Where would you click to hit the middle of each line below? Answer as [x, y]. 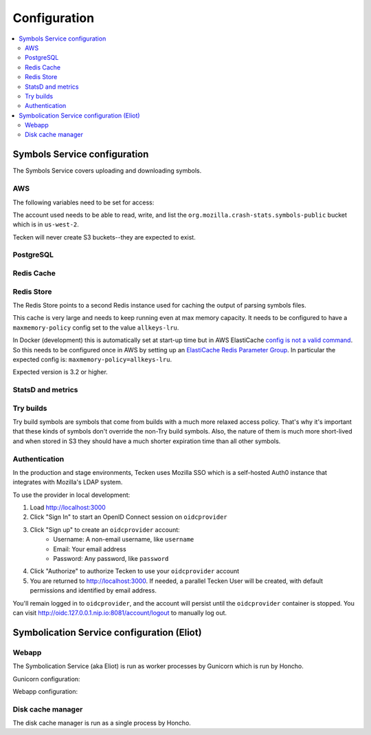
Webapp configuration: [45, 691]
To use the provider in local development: [71, 495]
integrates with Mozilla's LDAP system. [68, 482]
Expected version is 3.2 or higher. [60, 372]
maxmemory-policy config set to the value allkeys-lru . [96, 328]
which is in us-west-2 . [46, 224]
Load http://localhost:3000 [68, 508]
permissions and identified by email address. [93, 590]
